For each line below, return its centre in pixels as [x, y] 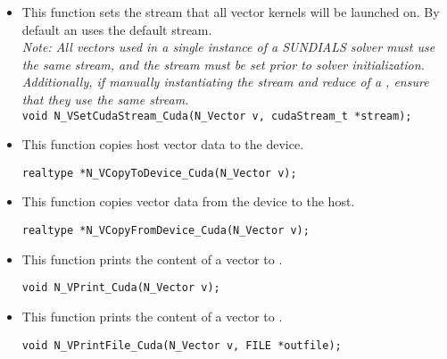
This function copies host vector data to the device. [163, 144]
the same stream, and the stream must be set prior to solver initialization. [223, 64]
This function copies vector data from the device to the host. [188, 201]
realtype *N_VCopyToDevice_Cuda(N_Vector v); [159, 173]
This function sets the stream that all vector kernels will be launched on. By [231, 12]
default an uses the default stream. [117, 29]
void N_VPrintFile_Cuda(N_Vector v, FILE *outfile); [182, 345]
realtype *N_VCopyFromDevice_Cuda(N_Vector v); [166, 231]
